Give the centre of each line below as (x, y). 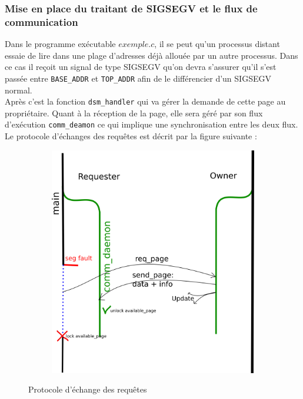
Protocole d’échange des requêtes (88, 389)
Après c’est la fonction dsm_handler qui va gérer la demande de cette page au (145, 101)
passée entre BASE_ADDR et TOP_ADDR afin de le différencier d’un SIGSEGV (138, 78)
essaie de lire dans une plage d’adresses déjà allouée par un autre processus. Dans (151, 55)
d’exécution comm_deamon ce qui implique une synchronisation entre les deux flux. (151, 124)
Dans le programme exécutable (60, 44)
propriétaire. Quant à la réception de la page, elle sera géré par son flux (134, 113)
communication (41, 21)
